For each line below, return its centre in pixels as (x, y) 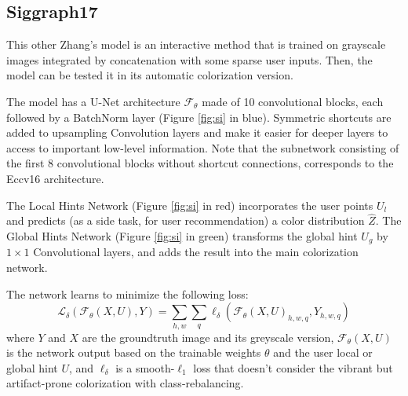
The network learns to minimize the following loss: (127, 293)
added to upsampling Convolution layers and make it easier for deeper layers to (197, 132)
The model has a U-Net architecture (93, 101)
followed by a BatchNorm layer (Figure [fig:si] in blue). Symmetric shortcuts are (199, 117)
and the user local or (323, 352)
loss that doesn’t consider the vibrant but (293, 367)
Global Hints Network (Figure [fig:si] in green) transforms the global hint (182, 235)
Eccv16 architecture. (55, 178)
